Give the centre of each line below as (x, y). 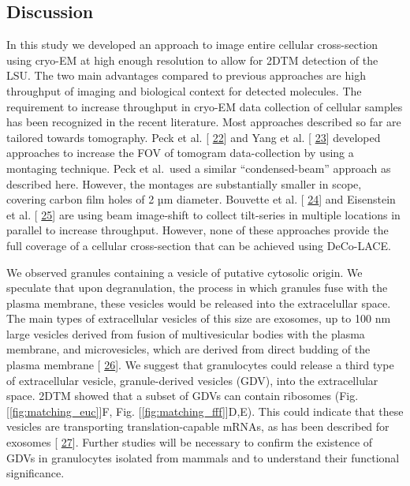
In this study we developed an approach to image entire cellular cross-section (192, 45)
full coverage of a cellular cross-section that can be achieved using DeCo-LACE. (199, 245)
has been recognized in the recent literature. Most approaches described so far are (204, 122)
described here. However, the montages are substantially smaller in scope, (184, 183)
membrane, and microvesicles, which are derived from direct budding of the (188, 349)
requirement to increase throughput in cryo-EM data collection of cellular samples (205, 106)
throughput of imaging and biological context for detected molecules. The (184, 90)
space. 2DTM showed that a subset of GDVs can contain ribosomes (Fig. (183, 396)
